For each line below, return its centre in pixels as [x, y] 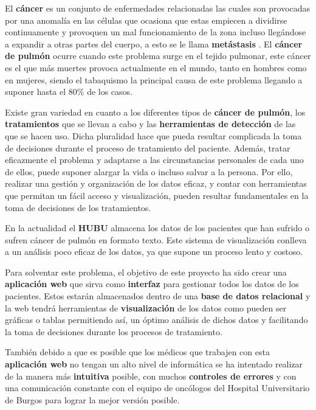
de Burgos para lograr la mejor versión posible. [92, 399]
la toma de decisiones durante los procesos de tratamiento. [114, 331]
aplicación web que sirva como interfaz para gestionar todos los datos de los [152, 284]
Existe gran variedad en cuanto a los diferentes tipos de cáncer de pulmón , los [155, 112]
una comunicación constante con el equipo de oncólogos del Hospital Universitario [157, 388]
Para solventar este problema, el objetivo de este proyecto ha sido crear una [146, 272]
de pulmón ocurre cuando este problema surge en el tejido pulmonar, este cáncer [158, 56]
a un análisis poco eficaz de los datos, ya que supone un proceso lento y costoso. [154, 252]
